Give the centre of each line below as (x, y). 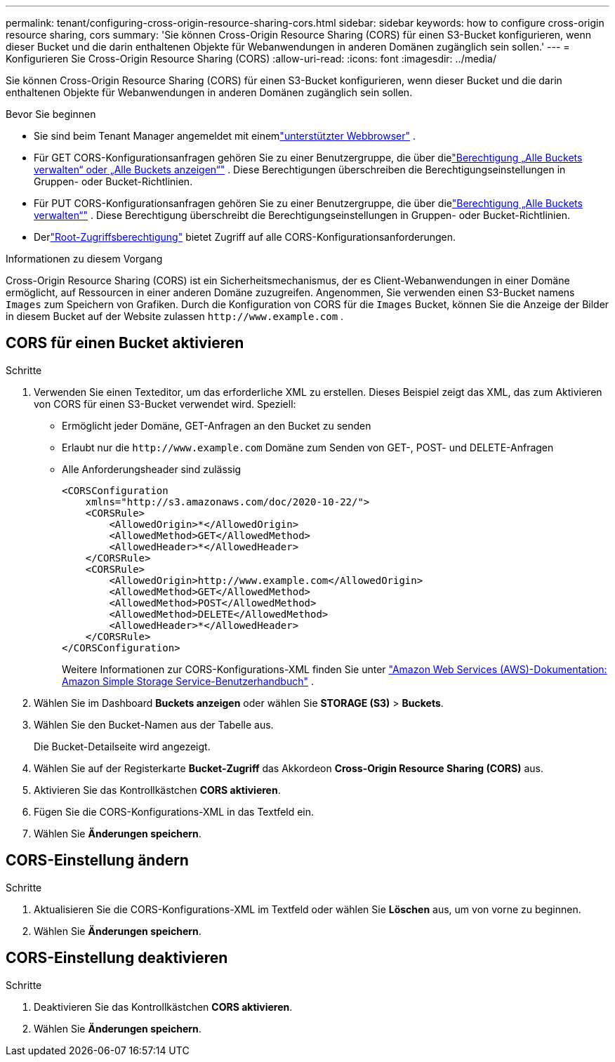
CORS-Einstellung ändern (97, 861)
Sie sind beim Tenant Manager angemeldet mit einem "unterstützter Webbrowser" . (225, 136)
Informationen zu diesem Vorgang (84, 259)
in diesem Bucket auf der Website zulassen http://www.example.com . (175, 316)
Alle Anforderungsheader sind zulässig (152, 469)
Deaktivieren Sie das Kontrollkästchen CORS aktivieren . (163, 1007)
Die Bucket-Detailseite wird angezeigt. (122, 746)
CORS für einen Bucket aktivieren (125, 343)
